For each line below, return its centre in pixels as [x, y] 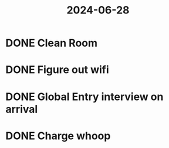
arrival [22, 109]
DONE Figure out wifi [57, 70]
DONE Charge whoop [58, 136]
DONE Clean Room [52, 43]
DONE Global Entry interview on [84, 97]
